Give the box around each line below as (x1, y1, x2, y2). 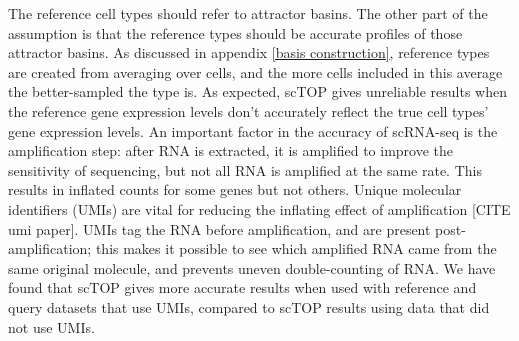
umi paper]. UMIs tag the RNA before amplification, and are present (8, 218, 431, 239)
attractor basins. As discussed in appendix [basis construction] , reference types (8, 42, 490, 63)
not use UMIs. (8, 316, 95, 337)
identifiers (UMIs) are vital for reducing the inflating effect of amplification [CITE (8, 198, 511, 219)
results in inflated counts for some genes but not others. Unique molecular (8, 179, 462, 200)
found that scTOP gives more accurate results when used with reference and (8, 277, 477, 298)
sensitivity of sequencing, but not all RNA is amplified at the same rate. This (8, 159, 482, 180)
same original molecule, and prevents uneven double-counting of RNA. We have (8, 257, 496, 278)
